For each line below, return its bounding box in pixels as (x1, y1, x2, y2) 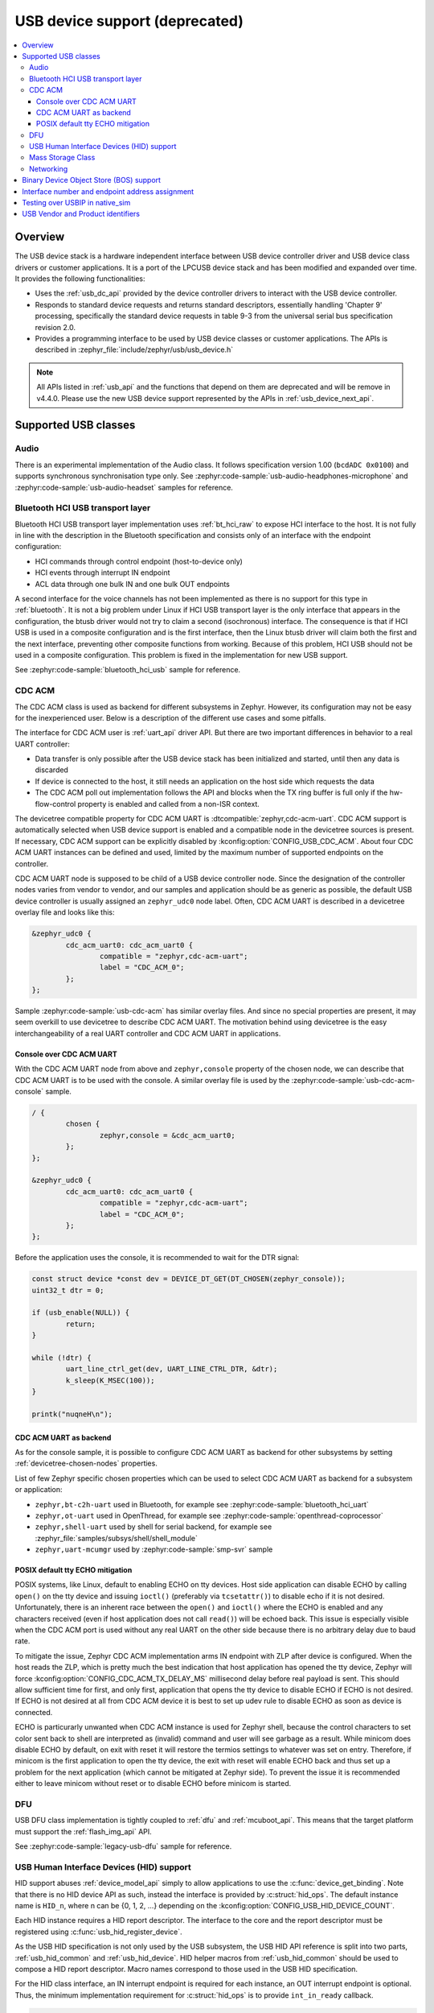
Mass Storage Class (29, 153, 96, 163)
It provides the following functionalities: (14, 274, 145, 283)
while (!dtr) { (31, 1354, 92, 1362)
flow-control (35, 799, 76, 808)
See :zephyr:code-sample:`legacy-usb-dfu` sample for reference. (14, 1841, 232, 1851)
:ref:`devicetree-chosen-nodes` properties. (14, 1458, 158, 1469)
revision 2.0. (35, 322, 76, 332)
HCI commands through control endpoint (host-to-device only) (35, 556, 243, 566)
